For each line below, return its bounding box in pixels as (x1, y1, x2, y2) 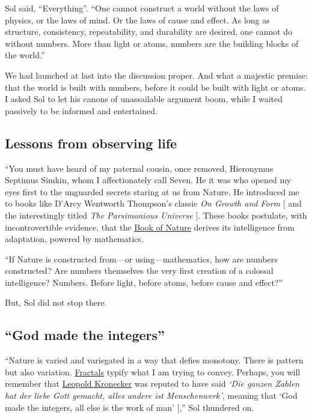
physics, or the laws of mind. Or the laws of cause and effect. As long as (5, 13, 270, 26)
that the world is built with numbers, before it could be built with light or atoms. (5, 80, 306, 93)
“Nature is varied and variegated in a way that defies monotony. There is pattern (5, 354, 304, 366)
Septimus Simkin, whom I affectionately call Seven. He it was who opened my (5, 174, 292, 186)
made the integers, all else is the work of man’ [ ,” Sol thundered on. (5, 401, 254, 413)
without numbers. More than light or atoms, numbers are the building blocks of (5, 37, 299, 49)
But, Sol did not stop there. (5, 296, 107, 309)
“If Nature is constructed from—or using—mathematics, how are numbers (5, 252, 278, 265)
